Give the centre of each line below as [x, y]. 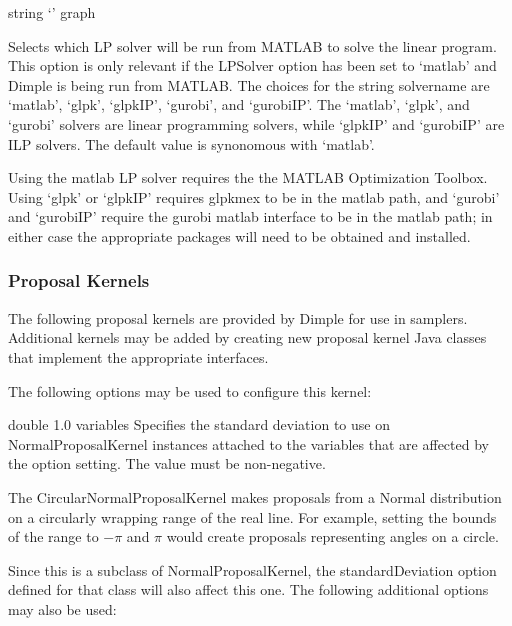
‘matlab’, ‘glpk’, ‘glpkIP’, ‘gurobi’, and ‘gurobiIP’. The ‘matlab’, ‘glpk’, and [239, 104]
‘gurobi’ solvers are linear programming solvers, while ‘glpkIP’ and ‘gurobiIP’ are [256, 123]
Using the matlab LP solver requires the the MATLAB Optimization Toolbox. [248, 177]
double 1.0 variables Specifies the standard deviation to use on [199, 424]
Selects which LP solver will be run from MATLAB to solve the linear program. [252, 45]
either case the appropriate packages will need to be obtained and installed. [239, 235]
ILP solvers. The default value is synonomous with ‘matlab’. [191, 143]
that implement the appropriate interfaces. [138, 356]
